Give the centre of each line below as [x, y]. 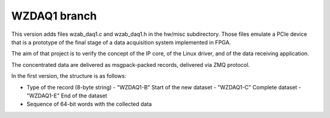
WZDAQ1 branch [54, 16]
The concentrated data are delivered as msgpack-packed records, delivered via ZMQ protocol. [130, 64]
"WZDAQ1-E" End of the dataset [67, 95]
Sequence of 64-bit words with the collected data [89, 104]
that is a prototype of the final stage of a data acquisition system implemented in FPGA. [121, 42]
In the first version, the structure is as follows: [69, 76]
